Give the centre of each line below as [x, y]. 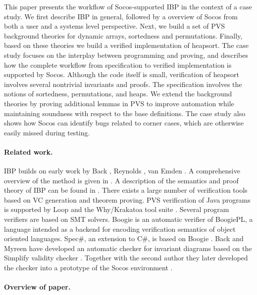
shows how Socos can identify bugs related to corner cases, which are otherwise [124, 123]
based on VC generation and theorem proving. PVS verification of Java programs [127, 199]
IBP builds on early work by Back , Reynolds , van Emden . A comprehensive [122, 171]
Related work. [28, 151]
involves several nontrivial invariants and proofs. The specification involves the [123, 84]
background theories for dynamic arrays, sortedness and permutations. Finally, [123, 35]
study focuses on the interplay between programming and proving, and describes [126, 55]
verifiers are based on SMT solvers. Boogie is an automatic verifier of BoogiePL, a [128, 219]
